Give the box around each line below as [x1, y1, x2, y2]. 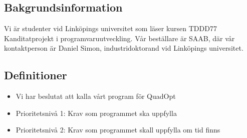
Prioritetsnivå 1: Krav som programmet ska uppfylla [16, 107, 177, 118]
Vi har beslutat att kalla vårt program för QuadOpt [16, 91, 176, 101]
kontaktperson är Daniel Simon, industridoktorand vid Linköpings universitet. [4, 43, 243, 53]
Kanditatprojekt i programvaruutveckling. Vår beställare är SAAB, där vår [4, 33, 235, 43]
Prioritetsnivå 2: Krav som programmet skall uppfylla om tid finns [16, 124, 220, 135]
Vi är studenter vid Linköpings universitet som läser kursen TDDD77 [4, 23, 217, 34]
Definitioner [4, 67, 67, 83]
